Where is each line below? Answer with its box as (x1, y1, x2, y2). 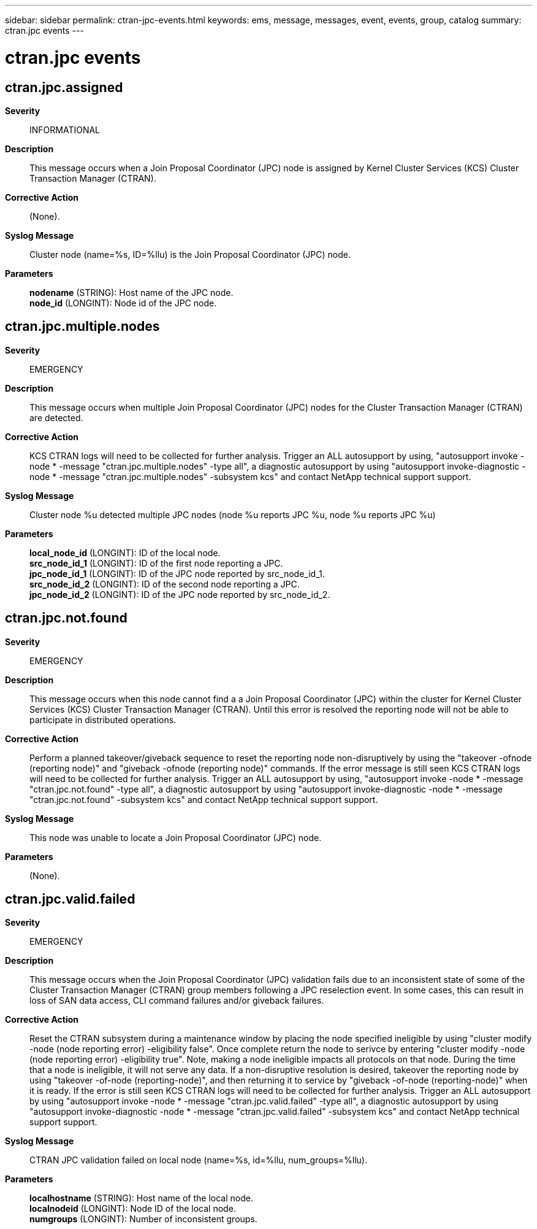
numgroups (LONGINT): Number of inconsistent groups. (29, 1214, 257, 1225)
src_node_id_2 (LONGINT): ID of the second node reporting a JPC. (29, 578, 300, 589)
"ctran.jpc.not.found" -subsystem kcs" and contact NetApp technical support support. (29, 794, 378, 805)
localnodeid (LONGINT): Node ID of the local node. (29, 1203, 236, 1214)
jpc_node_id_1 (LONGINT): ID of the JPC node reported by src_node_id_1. (29, 568, 325, 579)
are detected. (29, 412, 83, 423)
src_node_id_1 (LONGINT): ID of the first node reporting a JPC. (29, 557, 283, 568)
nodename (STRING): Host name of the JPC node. (29, 287, 234, 298)
